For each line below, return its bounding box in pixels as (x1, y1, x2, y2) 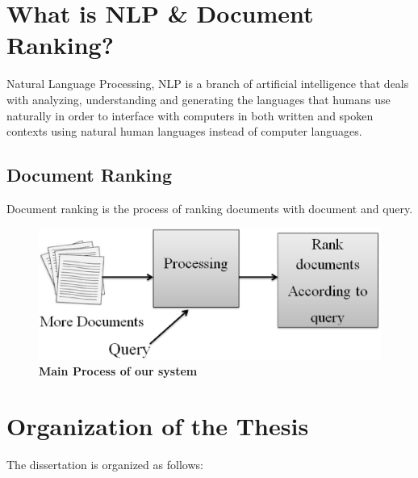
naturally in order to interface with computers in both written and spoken (6, 107, 374, 124)
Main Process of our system (39, 362, 198, 379)
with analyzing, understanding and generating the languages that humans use (6, 90, 391, 107)
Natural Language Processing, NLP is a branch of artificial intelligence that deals (6, 75, 409, 92)
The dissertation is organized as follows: (6, 456, 203, 473)
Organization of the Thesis (6, 409, 309, 442)
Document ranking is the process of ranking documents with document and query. (6, 199, 413, 216)
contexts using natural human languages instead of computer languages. (6, 123, 362, 140)
